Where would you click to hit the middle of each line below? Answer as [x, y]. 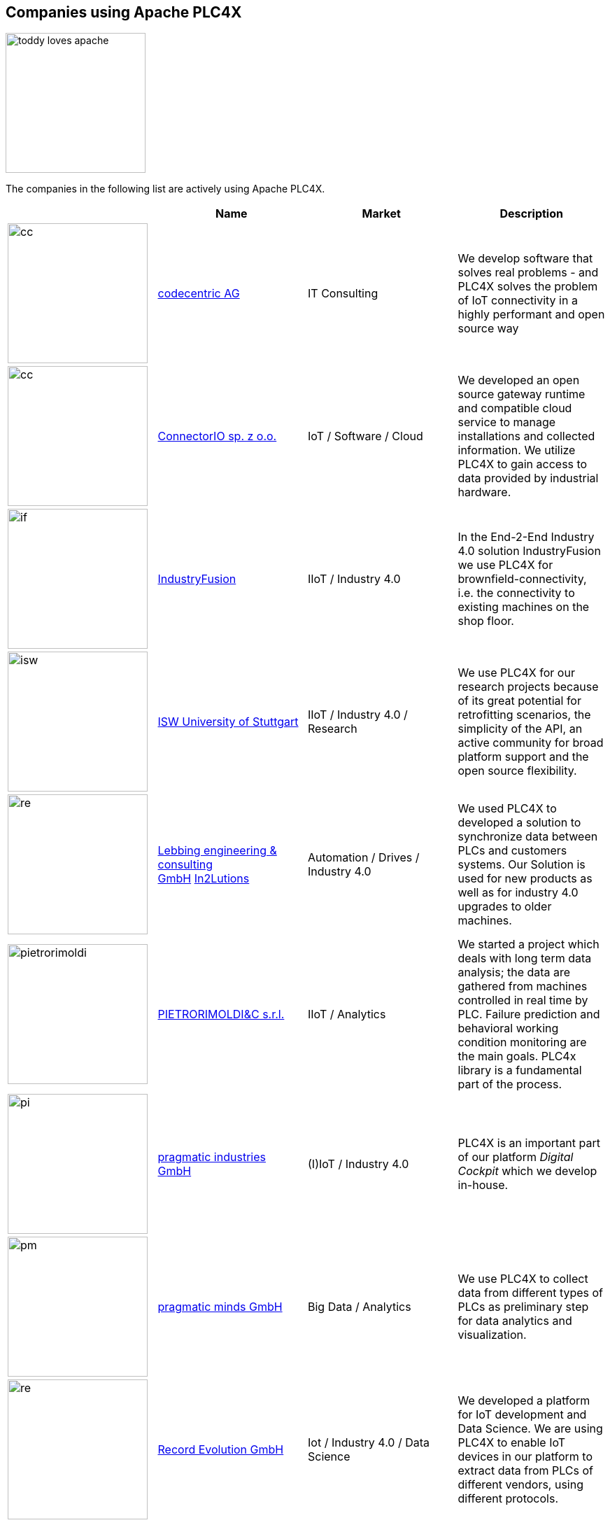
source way [488, 329]
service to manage [507, 422]
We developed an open [519, 380]
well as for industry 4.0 [518, 893]
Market [381, 214]
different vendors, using [520, 1485]
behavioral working [508, 1028]
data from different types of [531, 1293]
